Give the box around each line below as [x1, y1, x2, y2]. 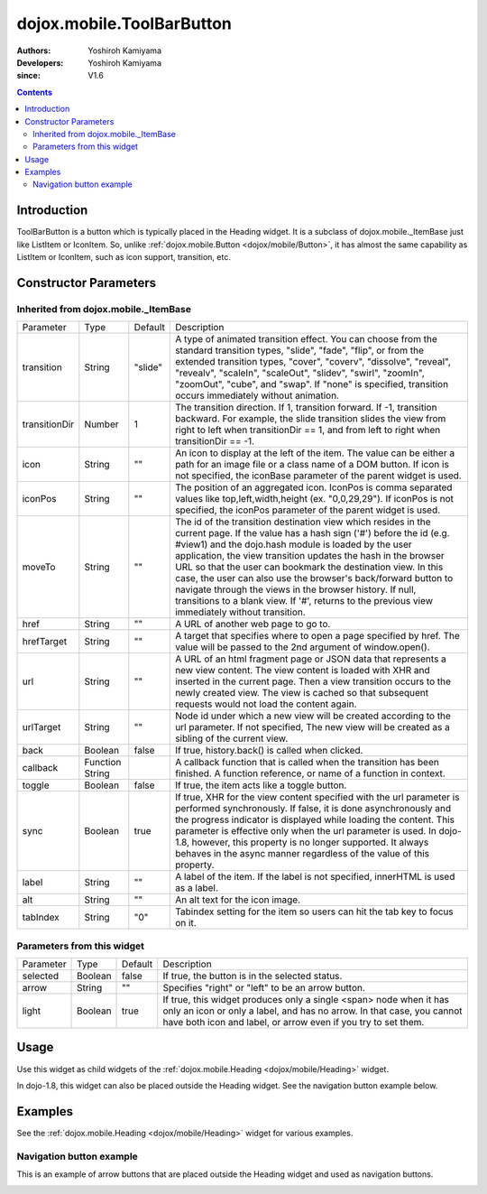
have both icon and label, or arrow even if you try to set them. [162, 1016, 425, 1029]
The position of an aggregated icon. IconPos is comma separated [174, 481, 453, 494]
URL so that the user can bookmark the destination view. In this [174, 560, 444, 573]
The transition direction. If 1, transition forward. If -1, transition [174, 402, 437, 414]
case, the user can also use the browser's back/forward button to [174, 572, 454, 585]
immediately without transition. [174, 606, 306, 618]
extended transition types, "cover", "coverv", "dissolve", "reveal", [174, 356, 451, 368]
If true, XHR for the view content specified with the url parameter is [174, 791, 460, 803]
